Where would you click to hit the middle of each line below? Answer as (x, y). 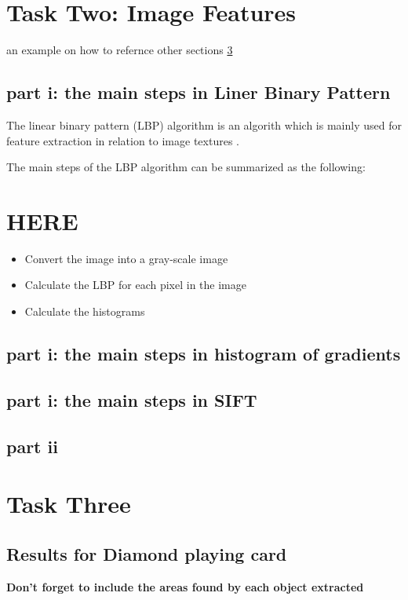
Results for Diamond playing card (147, 553)
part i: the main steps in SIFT (132, 399)
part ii (32, 446)
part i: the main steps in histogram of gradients (204, 353)
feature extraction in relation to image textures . (123, 140)
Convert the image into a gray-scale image (126, 258)
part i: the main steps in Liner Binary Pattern (199, 92)
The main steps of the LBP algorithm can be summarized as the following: (186, 167)
